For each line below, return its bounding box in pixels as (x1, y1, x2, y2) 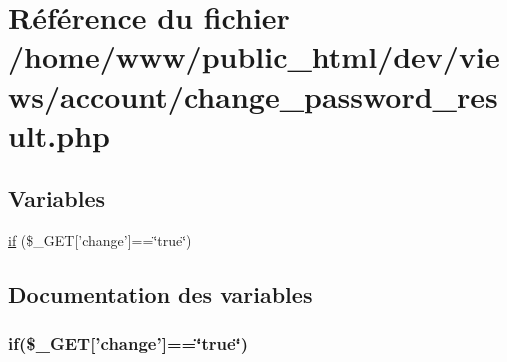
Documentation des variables (8, 279, 313, 310)
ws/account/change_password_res (8, 75, 498, 116)
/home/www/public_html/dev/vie (8, 36, 500, 77)
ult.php (8, 114, 110, 155)
